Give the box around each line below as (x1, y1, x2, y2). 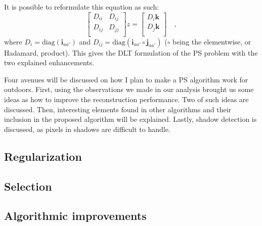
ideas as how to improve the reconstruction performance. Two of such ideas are (4, 94, 249, 104)
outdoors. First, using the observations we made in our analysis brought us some (4, 84, 254, 95)
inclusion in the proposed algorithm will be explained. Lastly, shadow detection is (4, 114, 257, 124)
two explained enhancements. (4, 57, 95, 68)
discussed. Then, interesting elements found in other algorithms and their (4, 104, 232, 114)
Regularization (4, 148, 82, 164)
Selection (4, 178, 52, 194)
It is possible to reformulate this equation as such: (4, 2, 159, 12)
